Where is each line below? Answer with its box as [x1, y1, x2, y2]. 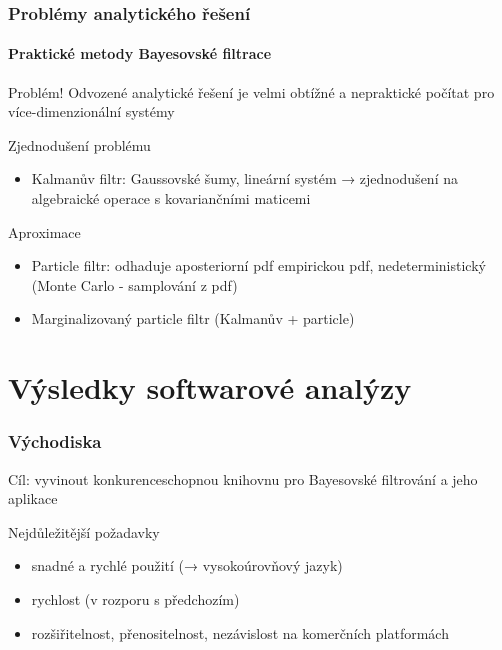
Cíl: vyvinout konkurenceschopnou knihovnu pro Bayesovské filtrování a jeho [8, 468, 478, 489]
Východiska [8, 429, 102, 454]
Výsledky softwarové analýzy [8, 367, 412, 408]
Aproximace [8, 221, 81, 242]
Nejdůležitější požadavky [8, 521, 160, 542]
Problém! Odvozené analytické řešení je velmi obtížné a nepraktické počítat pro [8, 81, 495, 102]
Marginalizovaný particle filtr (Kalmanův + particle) [31, 308, 355, 329]
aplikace [8, 488, 58, 509]
